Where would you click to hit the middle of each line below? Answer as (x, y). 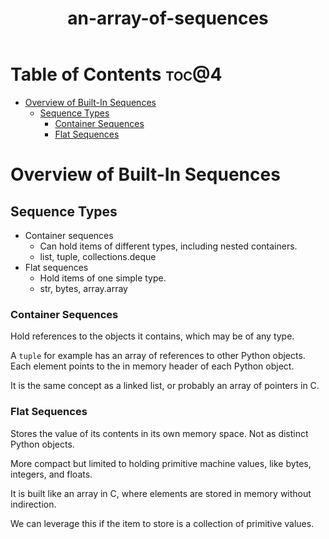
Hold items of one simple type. (103, 278)
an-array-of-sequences (168, 18)
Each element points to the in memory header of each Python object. (152, 366)
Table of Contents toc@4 (116, 74)
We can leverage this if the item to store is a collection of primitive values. (162, 523)
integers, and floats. (51, 474)
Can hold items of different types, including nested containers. (168, 246)
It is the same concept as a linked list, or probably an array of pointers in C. (165, 386)
